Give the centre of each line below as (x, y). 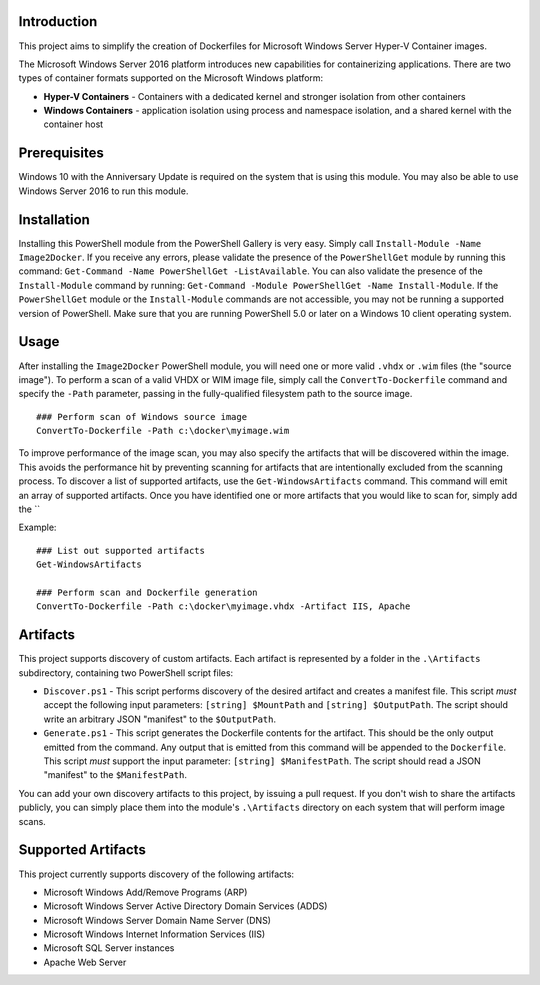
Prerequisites (61, 153)
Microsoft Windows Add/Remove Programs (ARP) (145, 892)
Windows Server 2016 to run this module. (103, 191)
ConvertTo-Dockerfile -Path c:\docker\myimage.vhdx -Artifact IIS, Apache (223, 606)
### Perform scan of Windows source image (142, 416)
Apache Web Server (85, 962)
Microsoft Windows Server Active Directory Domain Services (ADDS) (185, 906)
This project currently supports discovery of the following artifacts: (156, 874)
